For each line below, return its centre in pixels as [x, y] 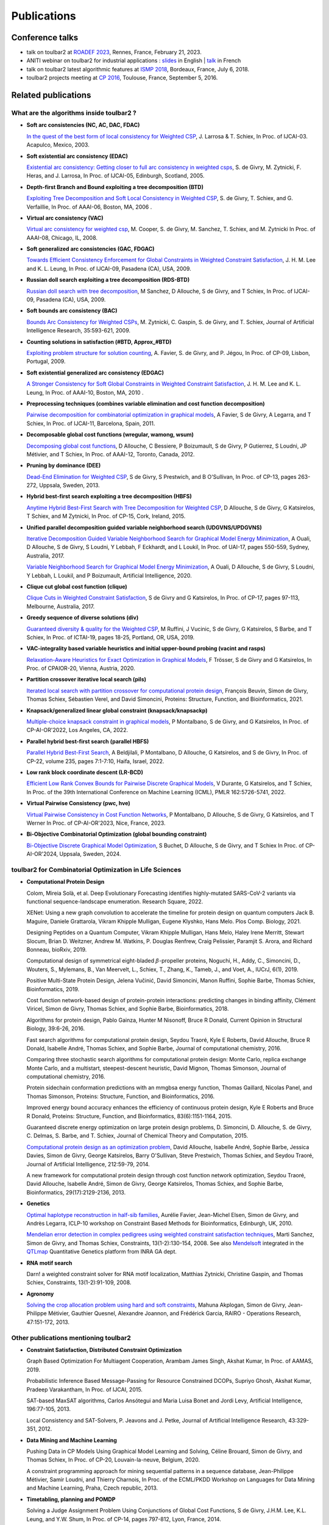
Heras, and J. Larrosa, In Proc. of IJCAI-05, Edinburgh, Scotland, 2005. [115, 176]
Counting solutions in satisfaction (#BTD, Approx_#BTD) [99, 342]
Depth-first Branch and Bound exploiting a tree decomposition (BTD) [115, 187]
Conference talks [45, 38]
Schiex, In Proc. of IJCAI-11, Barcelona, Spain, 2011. [91, 423]
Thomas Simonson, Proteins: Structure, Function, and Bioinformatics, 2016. [121, 1096]
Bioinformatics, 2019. [53, 989]
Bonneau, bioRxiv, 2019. [57, 949]
